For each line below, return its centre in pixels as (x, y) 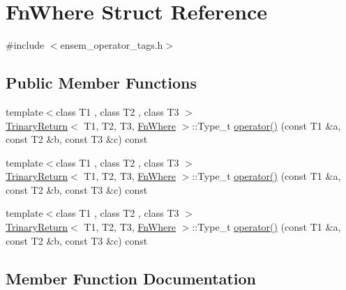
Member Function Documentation (131, 278)
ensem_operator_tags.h (112, 45)
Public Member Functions (101, 83)
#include (25, 45)
